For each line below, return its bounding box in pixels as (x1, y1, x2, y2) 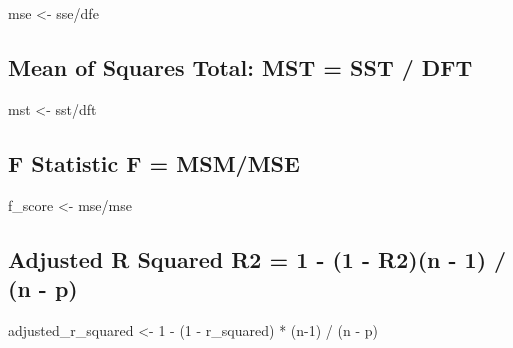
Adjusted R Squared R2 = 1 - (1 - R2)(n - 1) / (8, 243, 507, 274)
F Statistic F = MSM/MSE (8, 147, 300, 178)
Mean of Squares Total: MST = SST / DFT (8, 51, 473, 82)
